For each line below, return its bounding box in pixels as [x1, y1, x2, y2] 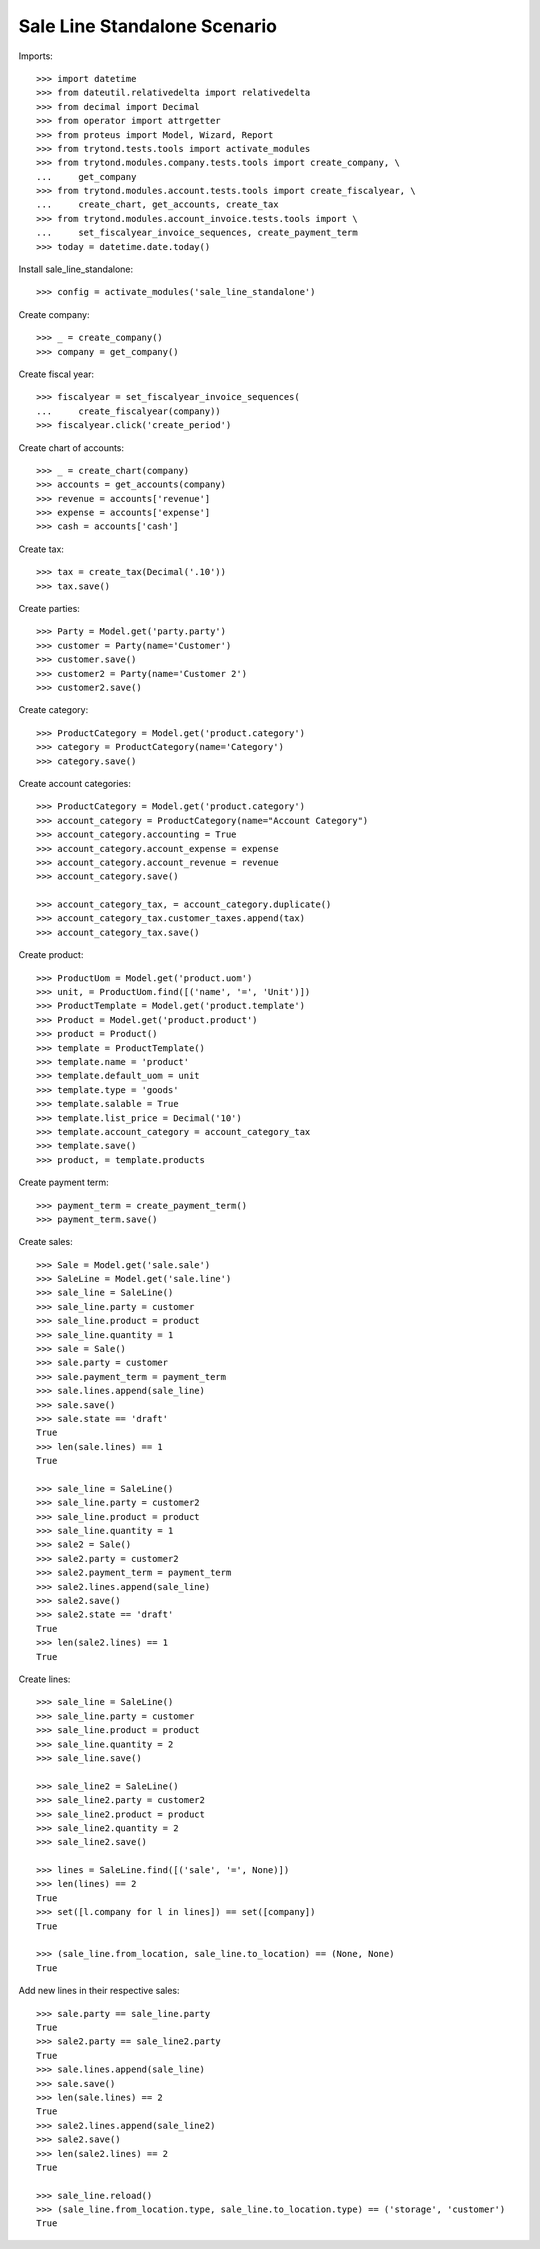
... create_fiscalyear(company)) [36, 405, 222, 417]
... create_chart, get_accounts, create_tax [36, 199, 279, 210]
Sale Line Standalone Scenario [18, 15, 277, 37]
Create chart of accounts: [18, 441, 125, 454]
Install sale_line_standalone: [18, 263, 134, 275]
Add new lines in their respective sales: [18, 1985, 180, 1997]
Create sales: [18, 1236, 74, 1248]
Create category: [18, 704, 89, 716]
